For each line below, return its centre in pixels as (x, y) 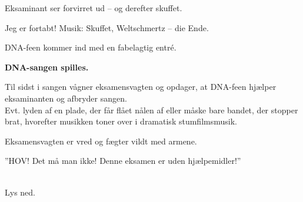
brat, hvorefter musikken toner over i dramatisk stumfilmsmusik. (121, 121)
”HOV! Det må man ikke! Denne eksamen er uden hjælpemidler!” (123, 161)
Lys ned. (20, 192)
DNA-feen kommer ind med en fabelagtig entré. (91, 47)
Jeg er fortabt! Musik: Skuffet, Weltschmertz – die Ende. (107, 27)
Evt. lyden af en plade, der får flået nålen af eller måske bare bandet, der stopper (151, 110)
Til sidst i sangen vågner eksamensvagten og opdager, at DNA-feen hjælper (141, 87)
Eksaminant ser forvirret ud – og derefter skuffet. (94, 8)
